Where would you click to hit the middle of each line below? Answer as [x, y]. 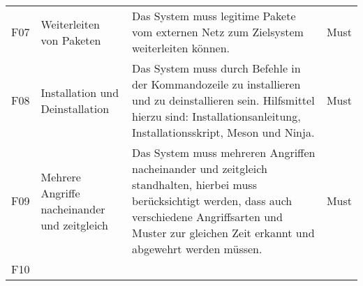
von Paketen [71, 40]
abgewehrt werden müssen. [197, 249]
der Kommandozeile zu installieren [216, 84]
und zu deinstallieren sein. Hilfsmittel [223, 100]
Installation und [80, 92]
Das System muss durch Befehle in [216, 68]
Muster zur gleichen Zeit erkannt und [223, 233]
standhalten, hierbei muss [194, 185]
